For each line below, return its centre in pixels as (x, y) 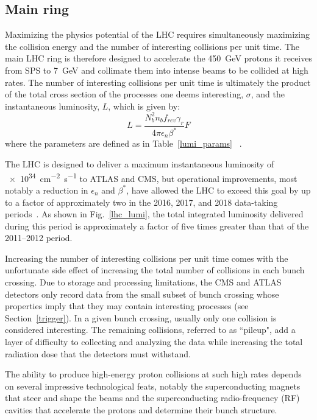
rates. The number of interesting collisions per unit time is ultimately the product (158, 82)
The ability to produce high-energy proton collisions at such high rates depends (153, 374)
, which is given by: (144, 106)
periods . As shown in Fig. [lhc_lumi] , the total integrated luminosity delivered (154, 214)
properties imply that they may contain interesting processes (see (127, 306)
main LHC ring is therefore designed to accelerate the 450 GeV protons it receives (158, 58)
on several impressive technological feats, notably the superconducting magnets (153, 386)
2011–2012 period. (39, 238)
